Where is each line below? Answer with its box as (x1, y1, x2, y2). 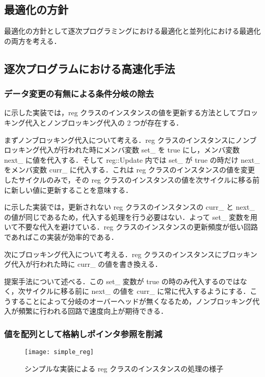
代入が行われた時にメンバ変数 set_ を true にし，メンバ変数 (39, 144, 240, 155)
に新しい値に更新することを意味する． (4, 184, 132, 195)
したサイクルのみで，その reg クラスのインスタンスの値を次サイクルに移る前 (4, 174, 260, 185)
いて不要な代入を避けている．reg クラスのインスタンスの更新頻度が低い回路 (4, 221, 258, 232)
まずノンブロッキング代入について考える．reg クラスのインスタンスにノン (4, 134, 250, 145)
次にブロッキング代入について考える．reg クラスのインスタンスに (4, 248, 222, 259)
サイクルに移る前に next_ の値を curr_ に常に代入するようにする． (25, 286, 250, 296)
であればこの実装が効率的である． (4, 231, 118, 242)
